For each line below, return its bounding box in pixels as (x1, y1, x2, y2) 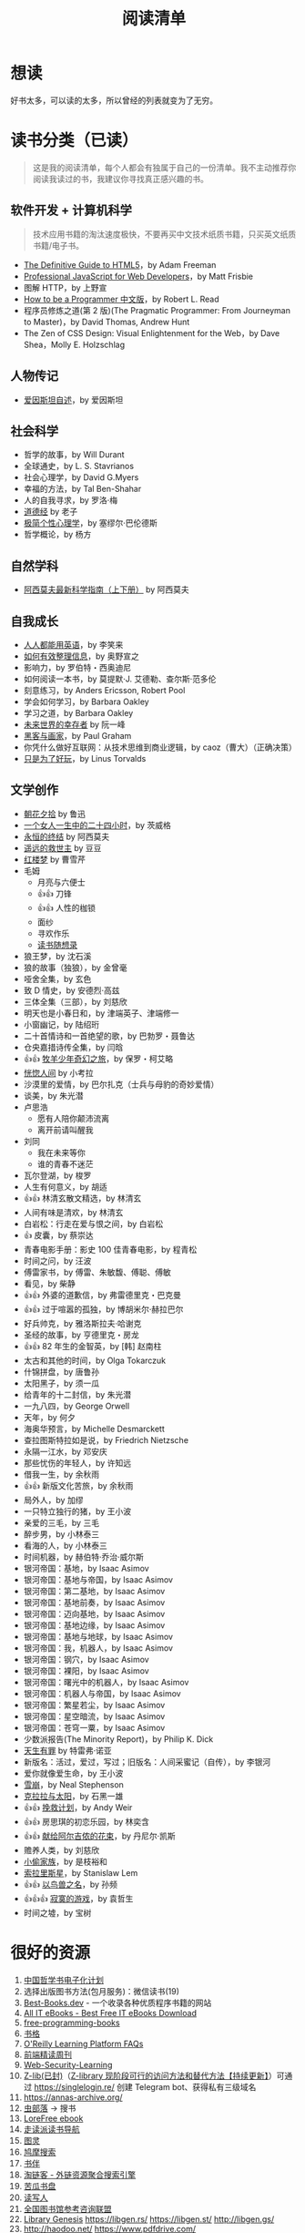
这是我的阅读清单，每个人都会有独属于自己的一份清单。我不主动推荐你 (32, 161, 297, 173)
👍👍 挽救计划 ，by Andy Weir (23, 1801, 133, 1813)
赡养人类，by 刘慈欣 (23, 1844, 99, 1855)
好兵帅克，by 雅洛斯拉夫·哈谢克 (23, 1317, 142, 1328)
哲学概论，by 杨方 (23, 529, 92, 540)
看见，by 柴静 (23, 1277, 76, 1289)
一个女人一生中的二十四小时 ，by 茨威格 (23, 819, 171, 830)
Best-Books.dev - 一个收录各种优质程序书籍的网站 (23, 1997, 212, 2008)
